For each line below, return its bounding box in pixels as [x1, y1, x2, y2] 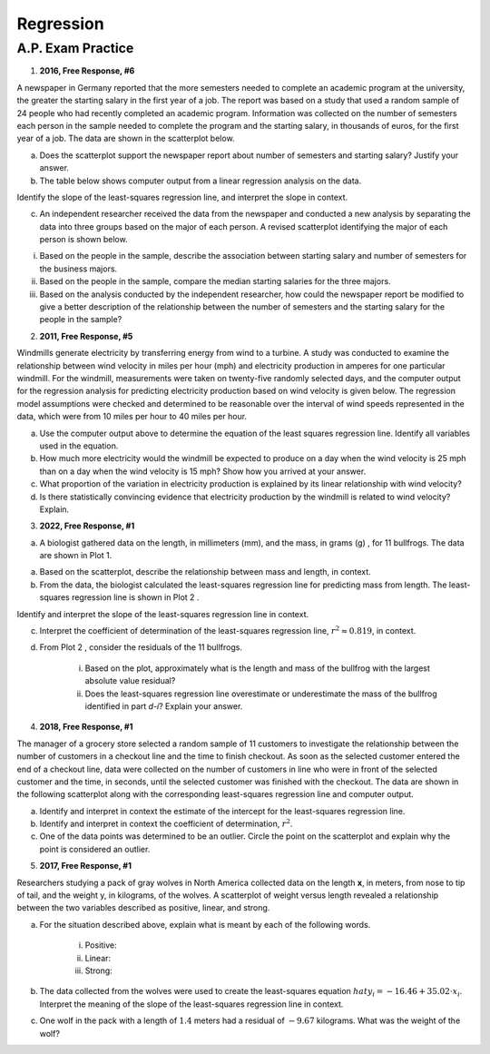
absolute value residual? [84, 675, 176, 686]
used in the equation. [39, 440, 119, 451]
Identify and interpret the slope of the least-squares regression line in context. [16, 608, 309, 619]
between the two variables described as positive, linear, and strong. [16, 902, 270, 913]
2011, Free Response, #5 [39, 330, 133, 341]
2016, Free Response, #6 [39, 65, 135, 76]
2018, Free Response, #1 [39, 722, 133, 733]
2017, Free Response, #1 [39, 861, 132, 872]
